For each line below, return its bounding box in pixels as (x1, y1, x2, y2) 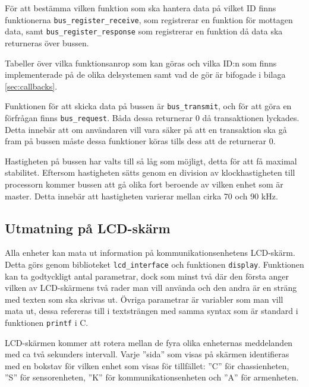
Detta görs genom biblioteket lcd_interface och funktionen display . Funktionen (5, 258, 304, 270)
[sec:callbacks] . (5, 80, 58, 92)
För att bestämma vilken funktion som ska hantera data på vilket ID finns (5, 2, 276, 14)
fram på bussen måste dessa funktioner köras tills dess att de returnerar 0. (5, 135, 276, 147)
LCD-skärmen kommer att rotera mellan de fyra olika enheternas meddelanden (5, 336, 293, 348)
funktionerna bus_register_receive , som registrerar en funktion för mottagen (5, 13, 293, 26)
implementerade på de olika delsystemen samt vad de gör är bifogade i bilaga (5, 68, 286, 81)
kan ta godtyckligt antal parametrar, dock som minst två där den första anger (5, 269, 289, 282)
